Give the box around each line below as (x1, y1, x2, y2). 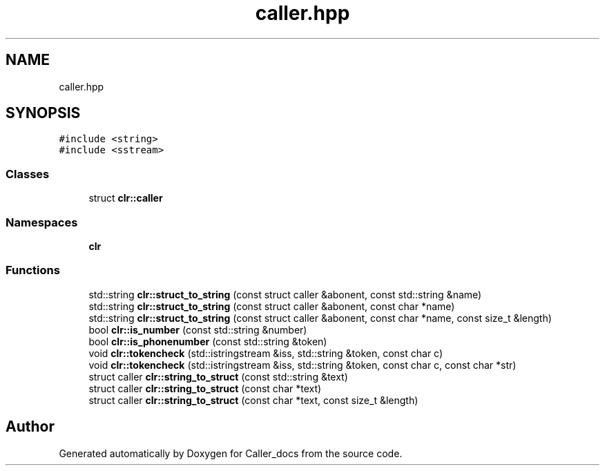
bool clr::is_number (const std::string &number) (88, 323, 307, 336)
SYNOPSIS (6, 104, 81, 122)
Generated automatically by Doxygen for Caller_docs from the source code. (59, 447, 403, 459)
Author (6, 418, 55, 436)
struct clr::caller (88, 192, 163, 204)
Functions (6, 263, 60, 278)
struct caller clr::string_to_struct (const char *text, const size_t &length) (88, 394, 419, 406)
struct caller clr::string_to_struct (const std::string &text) (88, 370, 348, 383)
